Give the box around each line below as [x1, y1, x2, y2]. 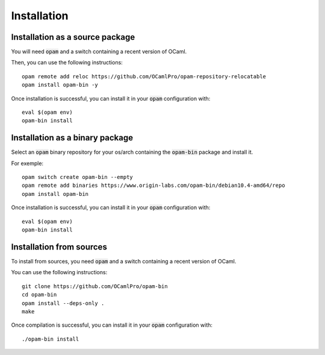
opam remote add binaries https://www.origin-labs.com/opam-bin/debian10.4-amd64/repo [22, 182, 285, 189]
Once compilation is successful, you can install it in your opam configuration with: [11, 321, 213, 328]
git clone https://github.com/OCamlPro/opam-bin [22, 283, 168, 289]
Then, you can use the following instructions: [11, 59, 123, 66]
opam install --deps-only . [22, 300, 105, 307]
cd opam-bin [22, 291, 57, 298]
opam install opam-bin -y [22, 81, 99, 89]
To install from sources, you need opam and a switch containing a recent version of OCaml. [11, 257, 237, 265]
